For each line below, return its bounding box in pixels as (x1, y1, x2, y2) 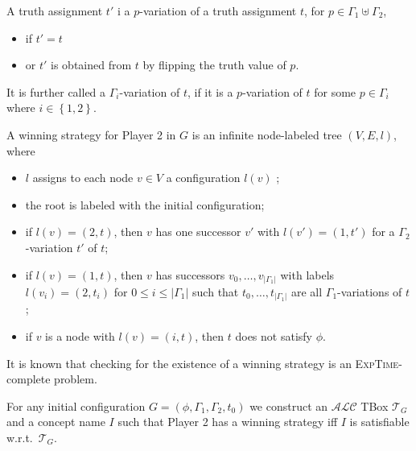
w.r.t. (6, 429, 33, 445)
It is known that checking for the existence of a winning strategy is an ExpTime (6, 354, 399, 371)
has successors (155, 266, 225, 283)
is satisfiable (349, 413, 410, 430)
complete (6, 370, 51, 387)
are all (290, 283, 323, 300)
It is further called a (6, 83, 106, 100)
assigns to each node (32, 169, 134, 186)
